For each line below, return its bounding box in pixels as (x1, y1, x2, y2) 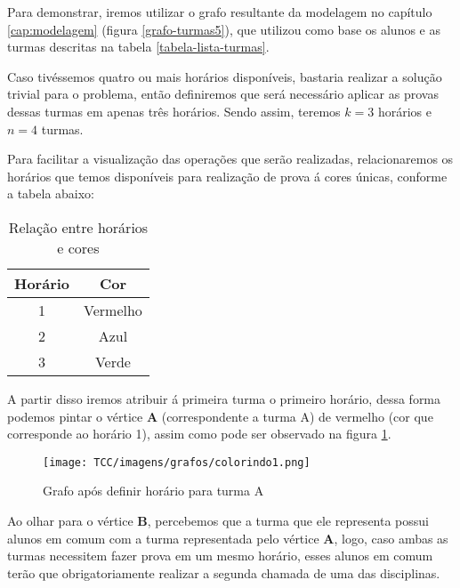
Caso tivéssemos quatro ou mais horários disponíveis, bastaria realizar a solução (7, 67, 442, 85)
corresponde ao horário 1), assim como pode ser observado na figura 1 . (7, 424, 391, 443)
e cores (57, 237, 100, 258)
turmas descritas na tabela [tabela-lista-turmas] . (7, 37, 270, 56)
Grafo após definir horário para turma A (43, 481, 264, 500)
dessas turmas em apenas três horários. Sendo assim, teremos (7, 101, 341, 120)
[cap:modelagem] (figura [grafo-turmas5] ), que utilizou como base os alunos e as (7, 20, 441, 38)
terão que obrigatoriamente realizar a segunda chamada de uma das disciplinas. (7, 563, 440, 582)
